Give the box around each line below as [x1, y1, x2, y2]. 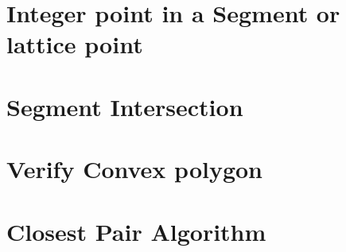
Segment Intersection [6, 90, 243, 122]
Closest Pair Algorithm [6, 215, 266, 247]
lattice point [6, 28, 143, 60]
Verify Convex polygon [6, 153, 263, 185]
